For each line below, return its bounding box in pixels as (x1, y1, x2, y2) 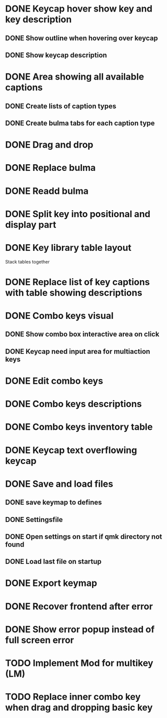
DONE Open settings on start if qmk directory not (5, 532, 162, 541)
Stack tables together (5, 258, 50, 265)
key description (5, 14, 72, 25)
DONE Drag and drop (5, 139, 94, 151)
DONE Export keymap (5, 577, 97, 589)
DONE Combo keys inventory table (5, 421, 153, 433)
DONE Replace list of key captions (5, 276, 150, 288)
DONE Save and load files (5, 478, 113, 489)
